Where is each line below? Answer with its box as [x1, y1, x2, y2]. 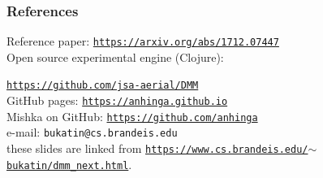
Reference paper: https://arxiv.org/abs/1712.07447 [6, 33, 279, 50]
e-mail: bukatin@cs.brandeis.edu [6, 124, 178, 141]
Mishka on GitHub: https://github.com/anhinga [6, 107, 258, 124]
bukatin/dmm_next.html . [6, 155, 132, 172]
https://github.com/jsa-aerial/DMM [6, 80, 199, 92]
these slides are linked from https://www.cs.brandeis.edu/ [6, 140, 308, 157]
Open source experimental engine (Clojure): [6, 48, 224, 65]
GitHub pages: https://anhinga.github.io [6, 92, 228, 109]
